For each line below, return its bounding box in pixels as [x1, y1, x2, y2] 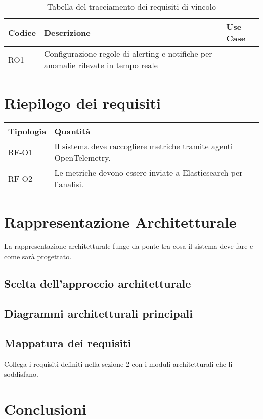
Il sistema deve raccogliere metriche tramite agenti [54, 140, 233, 152]
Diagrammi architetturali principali [4, 305, 193, 321]
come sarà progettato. [4, 250, 72, 261]
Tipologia [8, 125, 47, 137]
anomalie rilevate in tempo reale [43, 59, 158, 71]
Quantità [54, 125, 91, 137]
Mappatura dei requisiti [4, 335, 131, 351]
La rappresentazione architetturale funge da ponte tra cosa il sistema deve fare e [4, 241, 253, 252]
